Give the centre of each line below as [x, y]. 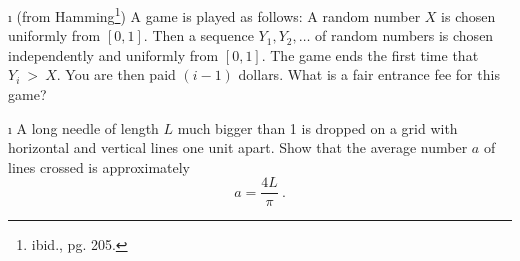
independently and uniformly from [113, 54]
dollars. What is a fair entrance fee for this [369, 74]
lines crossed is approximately [99, 166]
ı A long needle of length [83, 127]
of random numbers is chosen [404, 35]
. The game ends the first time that [370, 54]
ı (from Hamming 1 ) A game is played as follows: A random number [214, 14]
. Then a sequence [198, 35]
